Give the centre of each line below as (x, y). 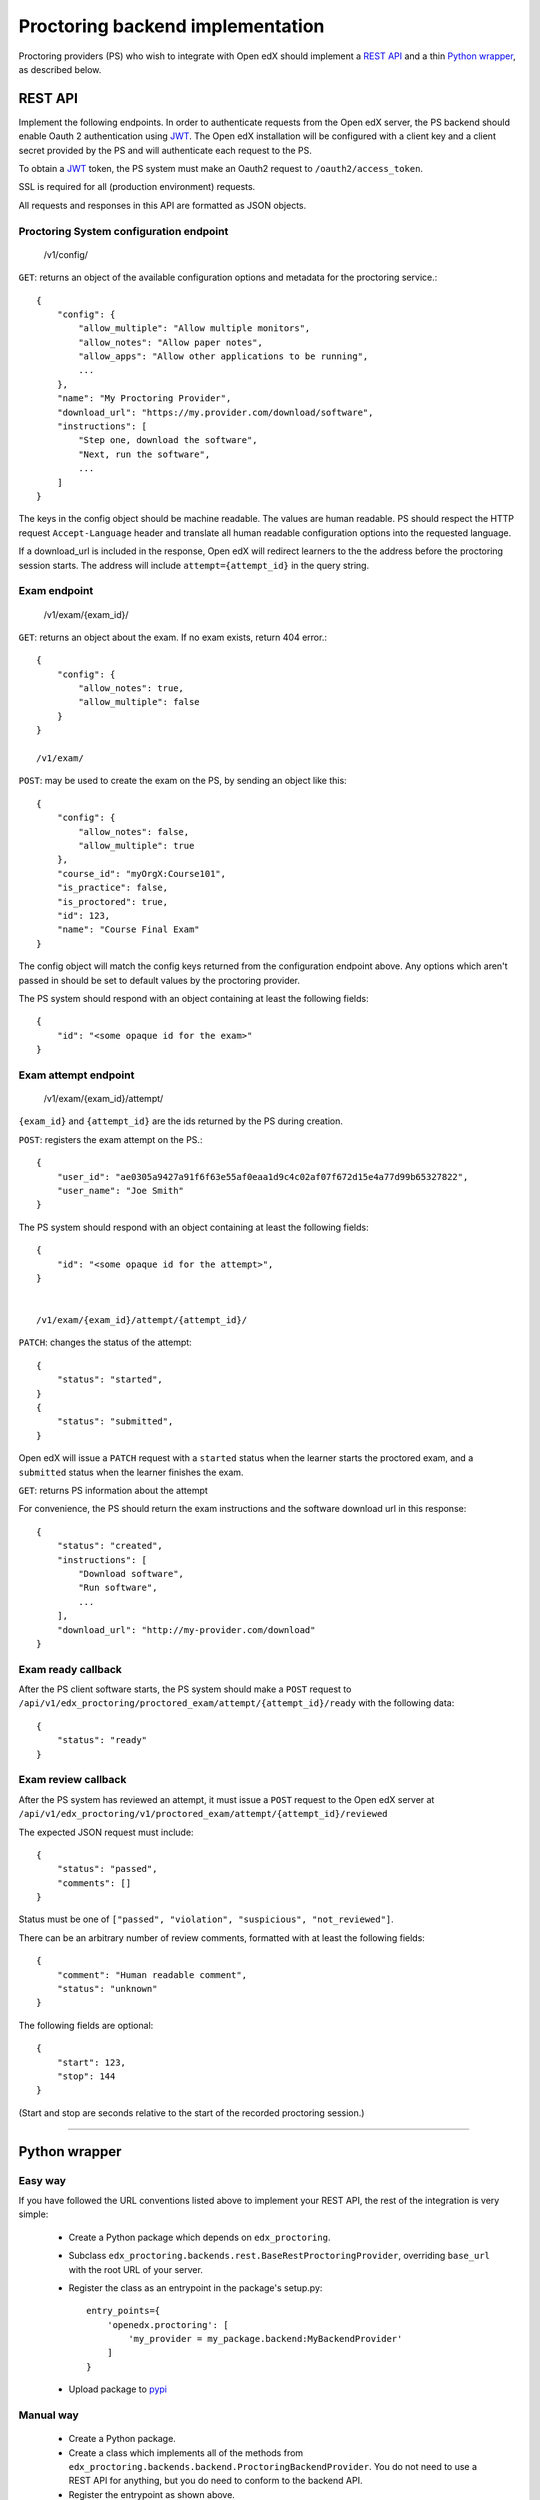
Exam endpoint (56, 591)
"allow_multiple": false (139, 702)
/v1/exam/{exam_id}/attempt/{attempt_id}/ (142, 1320)
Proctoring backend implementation (171, 26)
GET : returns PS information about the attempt (113, 1490)
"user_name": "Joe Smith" (120, 1190)
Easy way (42, 2180)
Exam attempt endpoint (76, 1075)
